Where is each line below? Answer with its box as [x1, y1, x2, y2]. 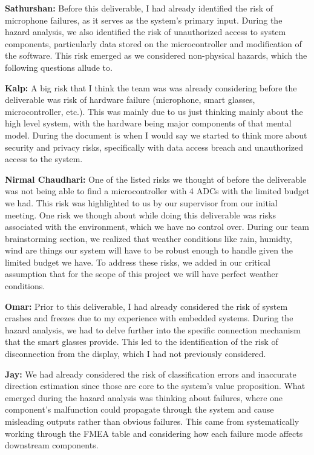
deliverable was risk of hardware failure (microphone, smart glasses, [5, 93, 255, 106]
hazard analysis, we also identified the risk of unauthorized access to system [5, 25, 286, 38]
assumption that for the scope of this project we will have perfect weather [5, 267, 279, 280]
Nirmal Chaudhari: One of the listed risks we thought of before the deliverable [5, 172, 307, 185]
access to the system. [5, 152, 83, 165]
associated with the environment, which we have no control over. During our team [5, 220, 309, 233]
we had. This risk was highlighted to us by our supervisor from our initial [5, 196, 278, 209]
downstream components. [5, 439, 99, 451]
